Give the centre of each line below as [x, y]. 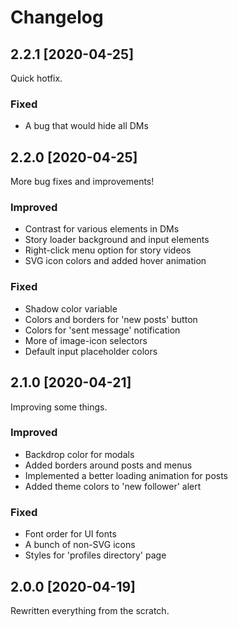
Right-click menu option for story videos [108, 250]
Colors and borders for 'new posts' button [111, 319]
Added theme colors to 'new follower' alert [113, 486]
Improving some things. [59, 407]
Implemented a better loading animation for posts [126, 475]
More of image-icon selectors [86, 340]
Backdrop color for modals [79, 454]
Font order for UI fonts [70, 534]
